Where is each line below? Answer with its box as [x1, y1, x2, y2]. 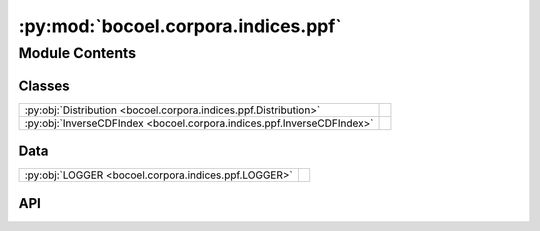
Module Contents [18, 44, 137, 62]
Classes [18, 77, 70, 94]
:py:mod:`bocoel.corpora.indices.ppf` [18, 15, 342, 37]
